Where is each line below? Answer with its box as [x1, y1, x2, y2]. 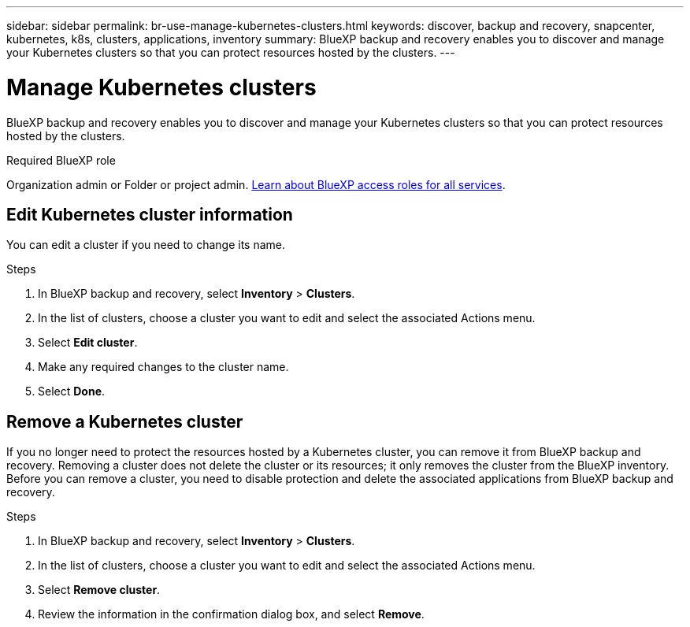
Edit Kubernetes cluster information [6, 204, 293, 224]
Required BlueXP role [6, 153, 116, 167]
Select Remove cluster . [38, 583, 161, 597]
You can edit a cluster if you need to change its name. [6, 238, 285, 252]
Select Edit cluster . [38, 336, 138, 350]
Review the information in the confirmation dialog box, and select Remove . [38, 607, 425, 621]
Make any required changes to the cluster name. [38, 360, 289, 374]
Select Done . [38, 384, 106, 399]
